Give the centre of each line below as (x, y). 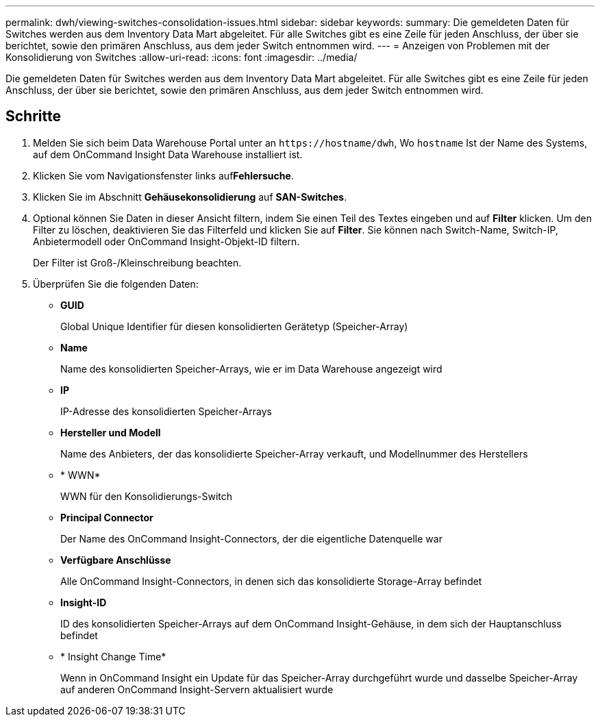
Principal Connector (107, 517)
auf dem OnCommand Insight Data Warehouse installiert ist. (168, 154)
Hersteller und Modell (111, 432)
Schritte (33, 116)
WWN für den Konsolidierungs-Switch (147, 496)
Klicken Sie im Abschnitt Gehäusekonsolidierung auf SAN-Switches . (190, 197)
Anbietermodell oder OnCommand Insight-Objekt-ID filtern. (166, 241)
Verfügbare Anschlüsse (116, 560)
